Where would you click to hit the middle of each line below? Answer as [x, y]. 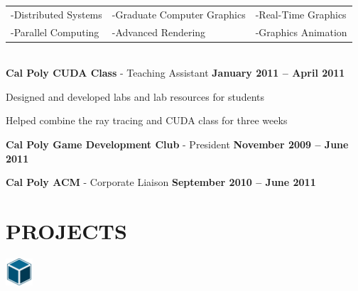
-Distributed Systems [56, 14]
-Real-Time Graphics [301, 14]
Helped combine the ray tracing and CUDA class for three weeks [147, 120]
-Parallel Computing [55, 32]
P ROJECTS [66, 231]
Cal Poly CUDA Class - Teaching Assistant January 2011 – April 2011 [175, 73]
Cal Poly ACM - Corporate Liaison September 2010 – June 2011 [161, 182]
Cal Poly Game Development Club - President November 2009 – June [177, 144]
